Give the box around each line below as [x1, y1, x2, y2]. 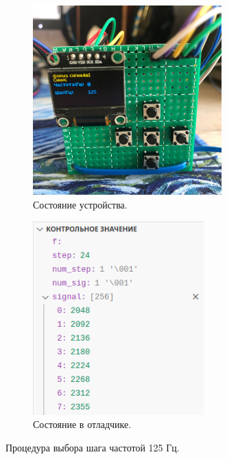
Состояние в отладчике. [33, 417, 132, 431]
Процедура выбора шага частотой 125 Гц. [5, 440, 180, 454]
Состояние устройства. [33, 197, 128, 211]
